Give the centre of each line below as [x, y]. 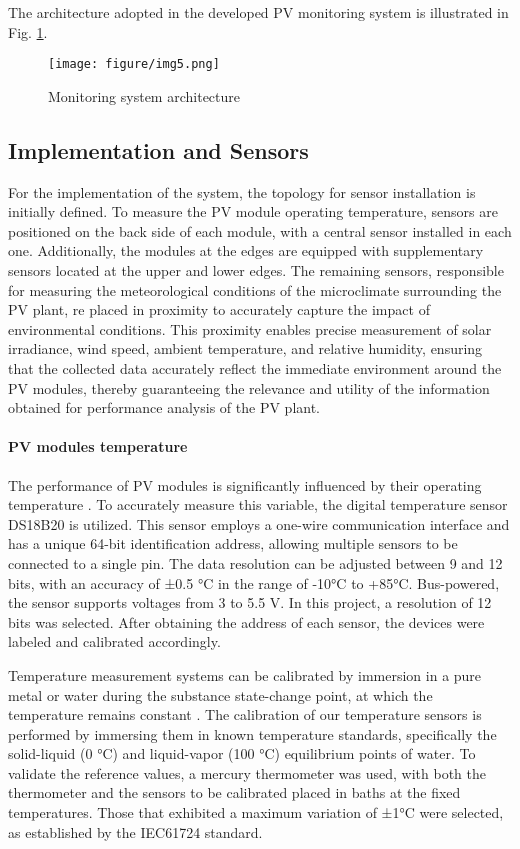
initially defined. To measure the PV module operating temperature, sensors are [253, 211]
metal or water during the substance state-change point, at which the [220, 694]
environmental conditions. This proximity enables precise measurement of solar [250, 328]
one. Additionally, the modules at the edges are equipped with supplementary [246, 250]
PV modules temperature [98, 446]
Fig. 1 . [28, 31]
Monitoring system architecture [144, 95]
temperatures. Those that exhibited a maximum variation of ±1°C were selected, [256, 812]
